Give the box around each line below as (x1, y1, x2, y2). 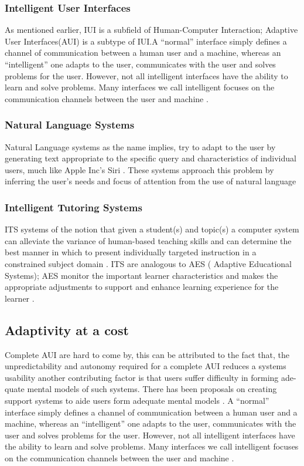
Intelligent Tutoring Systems (5, 200, 142, 214)
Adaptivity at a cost (5, 320, 129, 339)
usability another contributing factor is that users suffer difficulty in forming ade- (5, 371, 296, 383)
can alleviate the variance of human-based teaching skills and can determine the (5, 234, 292, 246)
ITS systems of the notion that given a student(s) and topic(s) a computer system (5, 223, 299, 235)
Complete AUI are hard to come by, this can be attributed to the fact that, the (5, 348, 289, 360)
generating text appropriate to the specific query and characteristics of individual (5, 152, 296, 164)
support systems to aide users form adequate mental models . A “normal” (5, 394, 269, 406)
